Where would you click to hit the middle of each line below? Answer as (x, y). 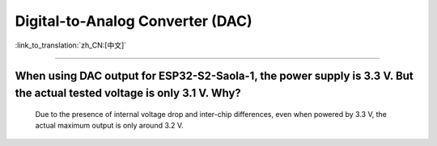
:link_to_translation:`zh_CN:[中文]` (71, 45)
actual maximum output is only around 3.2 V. (109, 125)
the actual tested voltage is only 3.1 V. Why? (128, 93)
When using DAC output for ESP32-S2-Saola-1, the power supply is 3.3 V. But (214, 76)
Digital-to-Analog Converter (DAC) (134, 21)
